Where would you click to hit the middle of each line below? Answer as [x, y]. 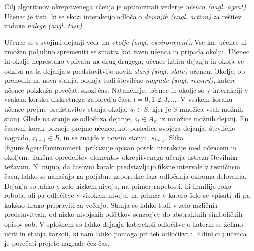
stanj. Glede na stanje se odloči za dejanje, [68, 118]
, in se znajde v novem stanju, [104, 137]
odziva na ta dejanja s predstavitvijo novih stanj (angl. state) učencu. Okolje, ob [125, 70]
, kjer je [159, 108]
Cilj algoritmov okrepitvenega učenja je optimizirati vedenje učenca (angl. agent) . [126, 6]
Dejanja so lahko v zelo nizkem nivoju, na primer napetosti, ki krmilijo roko [118, 185]
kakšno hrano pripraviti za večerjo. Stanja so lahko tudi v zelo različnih [111, 204]
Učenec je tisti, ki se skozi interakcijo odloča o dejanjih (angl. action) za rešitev [123, 16]
